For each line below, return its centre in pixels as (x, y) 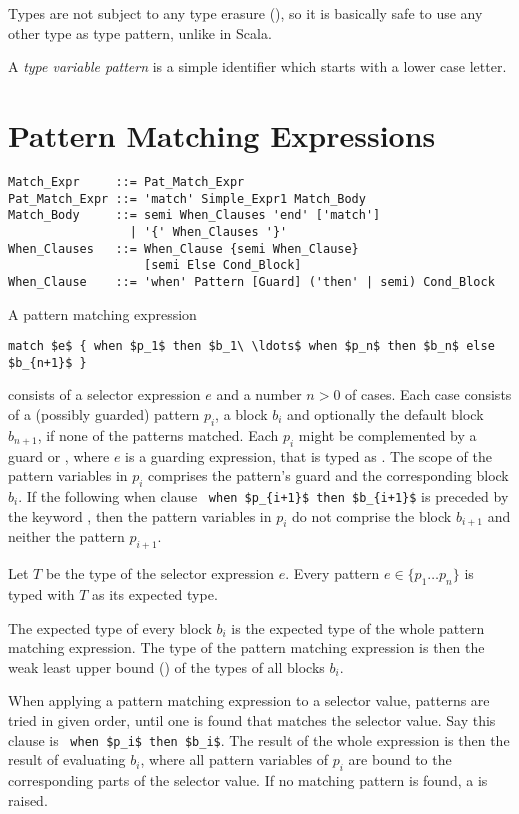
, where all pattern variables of (234, 759)
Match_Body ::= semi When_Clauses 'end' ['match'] (194, 215)
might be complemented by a (387, 434)
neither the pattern (66, 536)
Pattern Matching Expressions (222, 134)
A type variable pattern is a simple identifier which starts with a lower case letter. (257, 66)
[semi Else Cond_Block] (223, 265)
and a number (259, 394)
